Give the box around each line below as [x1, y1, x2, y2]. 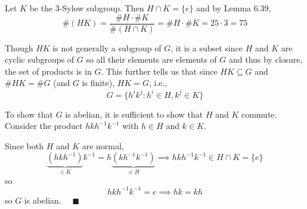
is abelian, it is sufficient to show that [65, 107, 203, 120]
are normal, [82, 139, 124, 152]
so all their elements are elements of [86, 53, 217, 66]
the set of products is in [5, 64, 92, 77]
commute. [241, 107, 277, 120]
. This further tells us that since [101, 64, 218, 77]
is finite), [82, 76, 115, 89]
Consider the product [5, 119, 83, 132]
